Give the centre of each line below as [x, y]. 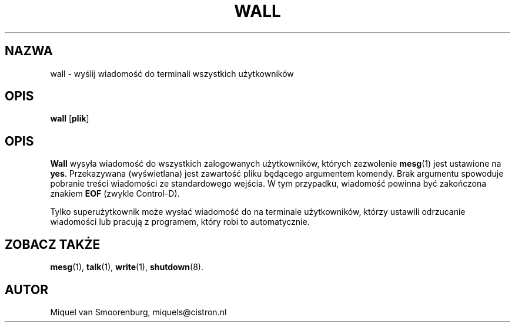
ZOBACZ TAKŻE [53, 244]
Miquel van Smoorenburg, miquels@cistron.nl [138, 312]
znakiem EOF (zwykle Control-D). [115, 194]
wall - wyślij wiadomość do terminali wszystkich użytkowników [172, 73]
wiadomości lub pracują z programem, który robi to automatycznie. [180, 222]
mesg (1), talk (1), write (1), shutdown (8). [127, 267]
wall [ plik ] [70, 119]
